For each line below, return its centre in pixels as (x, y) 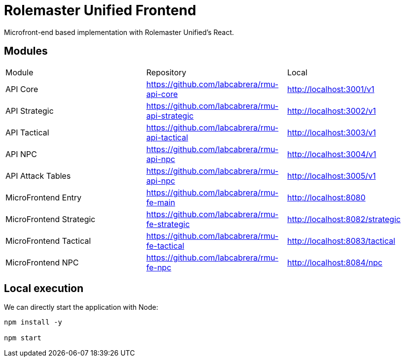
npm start (23, 338)
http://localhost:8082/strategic (344, 219)
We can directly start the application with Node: (81, 307)
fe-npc (159, 267)
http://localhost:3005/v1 (331, 176)
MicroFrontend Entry (44, 197)
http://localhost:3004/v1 (332, 154)
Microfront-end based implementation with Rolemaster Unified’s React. (119, 32)
